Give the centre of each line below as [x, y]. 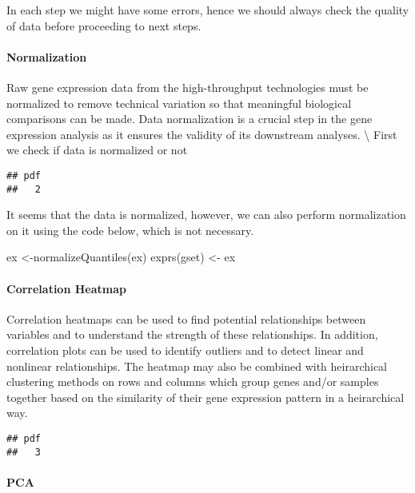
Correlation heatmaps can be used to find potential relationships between [186, 318]
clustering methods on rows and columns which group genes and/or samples [193, 382]
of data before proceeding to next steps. [104, 25]
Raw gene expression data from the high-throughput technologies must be [188, 87]
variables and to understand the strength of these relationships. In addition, [192, 334]
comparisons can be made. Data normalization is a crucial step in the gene [190, 119]
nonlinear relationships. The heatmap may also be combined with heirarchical [197, 366]
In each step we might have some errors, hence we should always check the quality [208, 10]
